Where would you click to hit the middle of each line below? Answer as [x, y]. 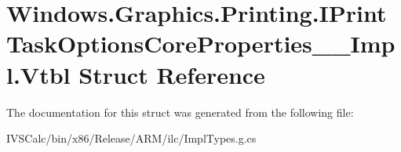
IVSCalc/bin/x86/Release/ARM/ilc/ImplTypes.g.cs [131, 138]
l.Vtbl [38, 74]
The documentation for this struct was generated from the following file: [180, 112]
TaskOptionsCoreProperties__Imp [201, 43]
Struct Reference [172, 74]
